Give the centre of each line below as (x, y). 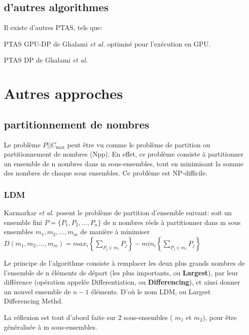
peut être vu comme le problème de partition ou (139, 144)
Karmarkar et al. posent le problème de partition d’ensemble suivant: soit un (118, 213)
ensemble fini (23, 222)
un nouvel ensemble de (38, 291)
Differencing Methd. (33, 301)
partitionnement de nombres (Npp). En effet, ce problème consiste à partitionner (124, 154)
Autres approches (63, 93)
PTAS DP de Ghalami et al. (46, 60)
